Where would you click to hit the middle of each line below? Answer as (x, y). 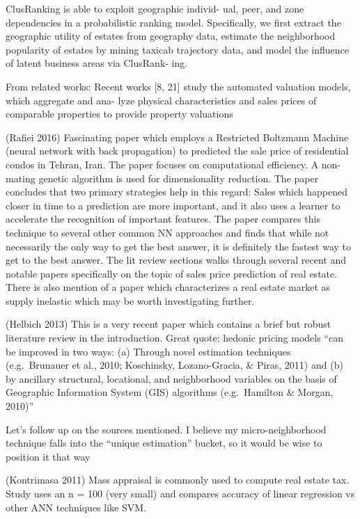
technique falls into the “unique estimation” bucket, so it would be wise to (164, 443)
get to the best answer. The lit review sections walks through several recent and (176, 260)
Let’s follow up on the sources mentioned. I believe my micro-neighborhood (166, 429)
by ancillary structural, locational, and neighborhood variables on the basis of (171, 378)
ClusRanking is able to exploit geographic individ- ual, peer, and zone (155, 8)
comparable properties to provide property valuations (119, 114)
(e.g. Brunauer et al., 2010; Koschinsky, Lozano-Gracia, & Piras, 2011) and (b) (174, 365)
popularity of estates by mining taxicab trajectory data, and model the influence (178, 49)
